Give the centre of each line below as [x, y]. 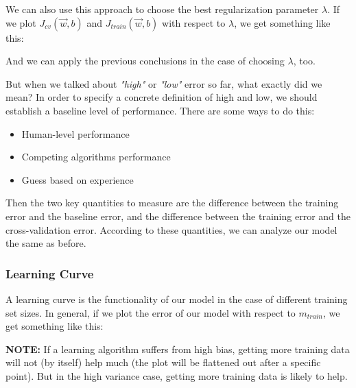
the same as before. [46, 243]
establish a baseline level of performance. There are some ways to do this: [160, 110]
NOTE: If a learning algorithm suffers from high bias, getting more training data [178, 349]
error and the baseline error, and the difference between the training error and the [178, 216]
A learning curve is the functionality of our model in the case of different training [177, 299]
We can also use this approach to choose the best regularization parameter [162, 9]
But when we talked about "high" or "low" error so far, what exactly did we [164, 83]
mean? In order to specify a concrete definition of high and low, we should [162, 97]
